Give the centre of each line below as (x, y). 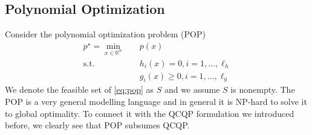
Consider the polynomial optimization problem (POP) (105, 34)
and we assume (192, 89)
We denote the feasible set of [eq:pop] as (80, 89)
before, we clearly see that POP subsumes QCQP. (97, 125)
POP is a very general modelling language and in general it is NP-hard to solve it (156, 102)
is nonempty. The (263, 89)
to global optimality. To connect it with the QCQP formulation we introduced (150, 113)
